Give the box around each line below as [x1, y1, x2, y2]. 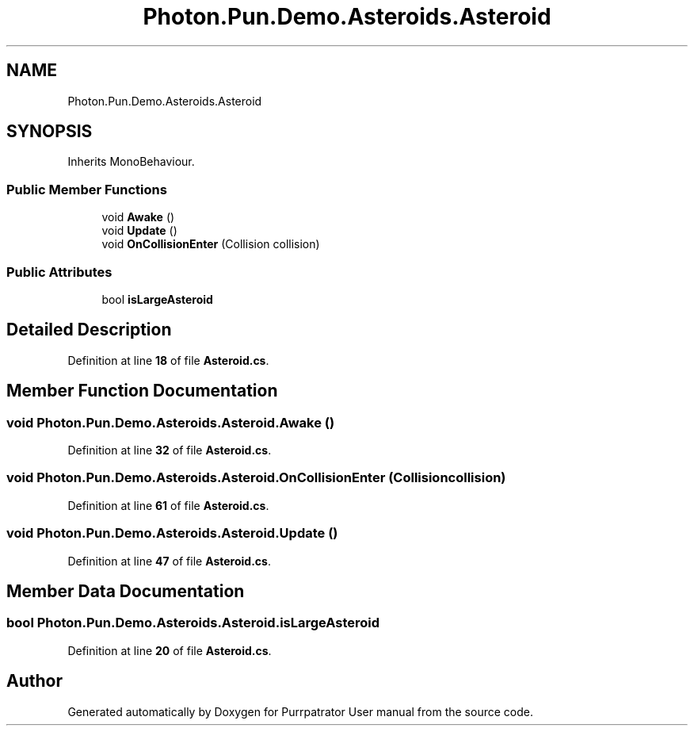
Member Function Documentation [6, 381, 278, 401]
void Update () [101, 224, 177, 238]
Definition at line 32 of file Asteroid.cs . [67, 443, 272, 457]
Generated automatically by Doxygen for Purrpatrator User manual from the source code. [67, 704, 533, 719]
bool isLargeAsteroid [101, 292, 213, 306]
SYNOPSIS [6, 121, 93, 142]
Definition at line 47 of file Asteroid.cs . [67, 554, 271, 568]
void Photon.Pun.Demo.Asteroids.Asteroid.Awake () [6, 414, 335, 431]
